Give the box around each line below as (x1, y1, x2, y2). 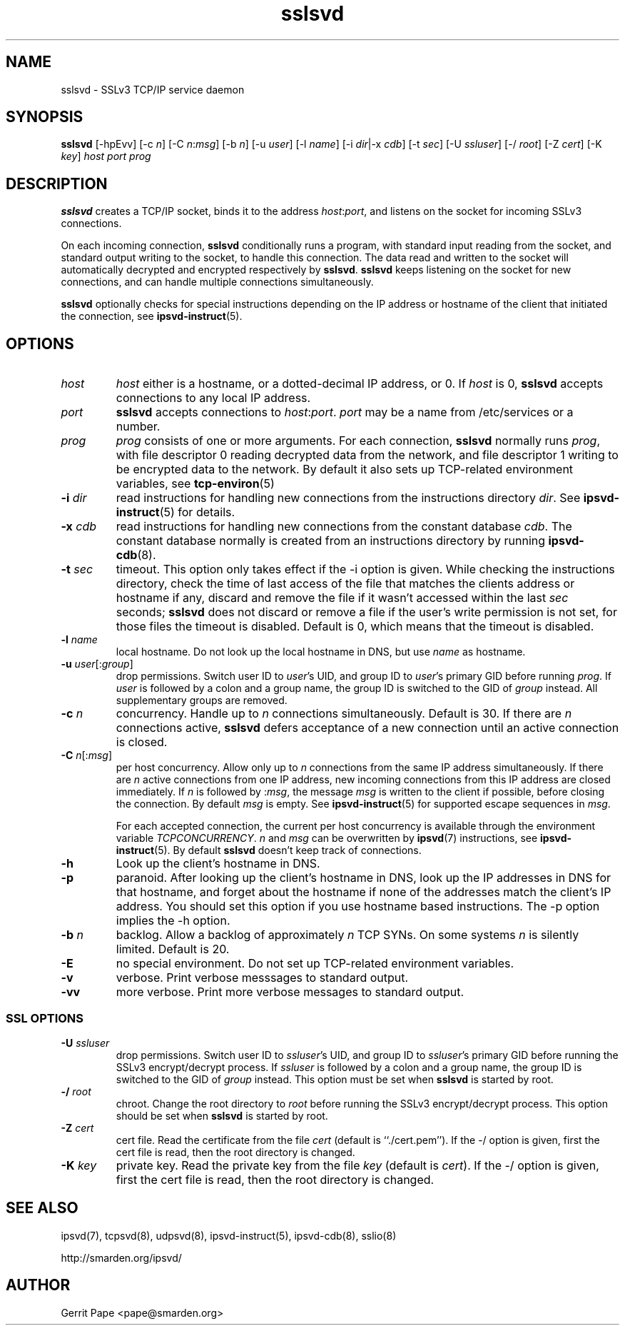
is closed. (116, 735, 168, 750)
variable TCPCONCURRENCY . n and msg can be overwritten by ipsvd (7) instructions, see (116, 832, 538, 845)
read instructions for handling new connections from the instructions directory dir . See (116, 491, 581, 506)
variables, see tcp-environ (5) (116, 476, 275, 491)
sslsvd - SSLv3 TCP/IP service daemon (61, 83, 245, 96)
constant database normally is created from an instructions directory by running (116, 533, 546, 548)
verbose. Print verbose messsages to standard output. (116, 970, 409, 985)
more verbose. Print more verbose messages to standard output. (116, 985, 464, 1000)
